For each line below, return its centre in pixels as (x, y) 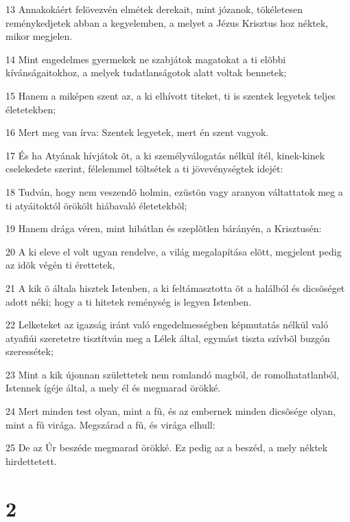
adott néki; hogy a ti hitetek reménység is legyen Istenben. (129, 301)
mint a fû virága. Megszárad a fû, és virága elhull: (110, 424)
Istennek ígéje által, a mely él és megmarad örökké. (113, 388)
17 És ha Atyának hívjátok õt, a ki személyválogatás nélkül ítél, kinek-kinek (165, 155)
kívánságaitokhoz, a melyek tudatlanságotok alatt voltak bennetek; (146, 72)
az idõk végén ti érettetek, (60, 265)
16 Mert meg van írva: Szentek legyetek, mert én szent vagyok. (137, 132)
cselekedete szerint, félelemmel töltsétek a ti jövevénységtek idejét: (144, 169)
